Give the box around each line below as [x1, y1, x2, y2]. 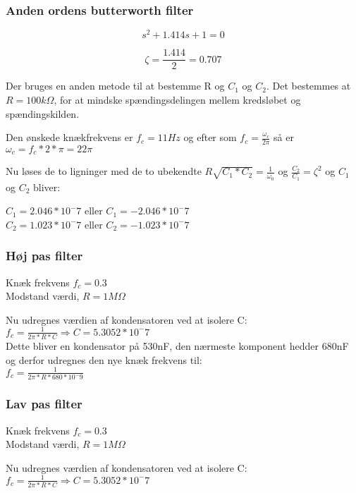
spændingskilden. [6, 106, 80, 121]
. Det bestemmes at [266, 78, 351, 93]
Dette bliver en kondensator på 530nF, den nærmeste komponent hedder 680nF [6, 339, 349, 353]
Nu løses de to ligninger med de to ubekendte [6, 164, 202, 178]
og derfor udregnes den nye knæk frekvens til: [6, 352, 202, 367]
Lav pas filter [6, 395, 82, 413]
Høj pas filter [6, 247, 83, 264]
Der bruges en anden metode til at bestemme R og [6, 78, 225, 93]
